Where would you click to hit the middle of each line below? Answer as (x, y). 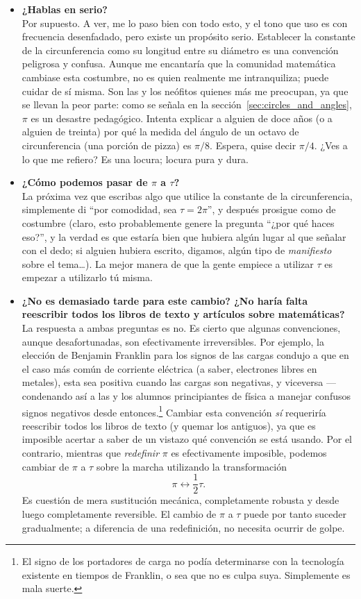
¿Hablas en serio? (65, 9)
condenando (47, 396)
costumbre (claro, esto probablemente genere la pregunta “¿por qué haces (178, 222)
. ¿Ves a (331, 145)
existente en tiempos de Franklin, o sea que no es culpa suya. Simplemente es (186, 574)
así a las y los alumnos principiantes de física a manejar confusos (213, 396)
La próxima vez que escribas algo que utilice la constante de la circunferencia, (187, 195)
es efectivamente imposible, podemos (249, 453)
